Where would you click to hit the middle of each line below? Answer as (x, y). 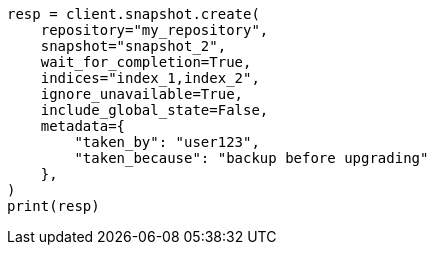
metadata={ (83, 126)
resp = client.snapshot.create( (133, 14)
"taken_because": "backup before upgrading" (251, 158)
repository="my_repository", (154, 30)
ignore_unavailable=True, (142, 94)
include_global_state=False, (154, 110)
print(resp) (53, 206)
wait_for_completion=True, (146, 62)
